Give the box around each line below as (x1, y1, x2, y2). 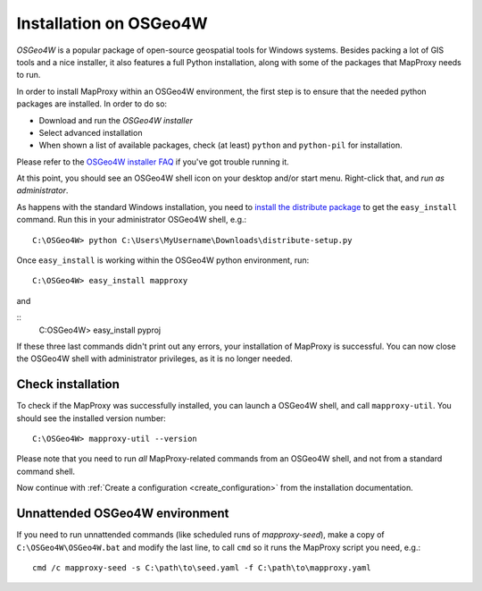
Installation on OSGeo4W (16, 13, 209, 33)
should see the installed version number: (16, 412, 167, 424)
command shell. (16, 466, 76, 477)
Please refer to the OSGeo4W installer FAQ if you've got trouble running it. (16, 156, 289, 167)
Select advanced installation (38, 127, 143, 138)
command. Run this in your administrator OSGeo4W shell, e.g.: (16, 215, 247, 225)
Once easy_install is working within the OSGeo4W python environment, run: (16, 255, 310, 266)
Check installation (16, 376, 120, 393)
